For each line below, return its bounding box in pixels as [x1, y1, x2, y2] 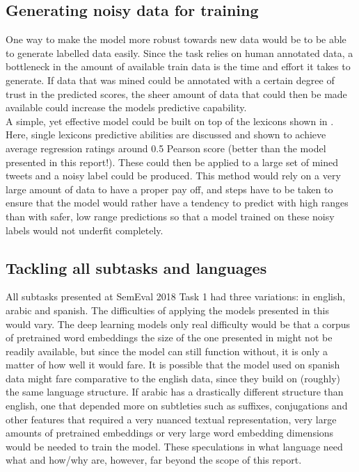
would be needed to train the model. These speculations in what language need [6, 439, 343, 453]
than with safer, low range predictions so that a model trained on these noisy [6, 209, 335, 223]
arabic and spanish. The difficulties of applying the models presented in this [6, 302, 329, 317]
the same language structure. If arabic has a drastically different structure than [6, 384, 344, 399]
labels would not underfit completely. [6, 222, 163, 237]
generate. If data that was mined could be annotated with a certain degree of [6, 72, 335, 87]
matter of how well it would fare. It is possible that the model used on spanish [6, 357, 340, 372]
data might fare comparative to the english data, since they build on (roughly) [6, 371, 340, 385]
